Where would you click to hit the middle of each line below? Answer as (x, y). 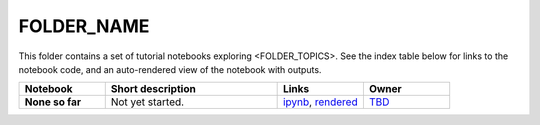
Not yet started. (147, 102)
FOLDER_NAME (84, 26)
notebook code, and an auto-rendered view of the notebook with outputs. (170, 69)
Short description (153, 89)
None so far (53, 102)
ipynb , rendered (320, 102)
